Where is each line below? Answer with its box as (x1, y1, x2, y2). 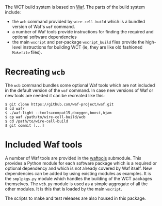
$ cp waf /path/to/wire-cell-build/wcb (5, 115, 86, 119)
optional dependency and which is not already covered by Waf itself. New (5, 165, 152, 171)
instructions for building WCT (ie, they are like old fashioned (22, 44, 143, 50)
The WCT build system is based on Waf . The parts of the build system (5, 4, 145, 10)
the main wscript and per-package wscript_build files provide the (12, 39, 145, 45)
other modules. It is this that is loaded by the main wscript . (5, 186, 122, 191)
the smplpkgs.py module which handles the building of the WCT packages (5, 176, 152, 181)
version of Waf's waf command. (12, 24, 75, 29)
